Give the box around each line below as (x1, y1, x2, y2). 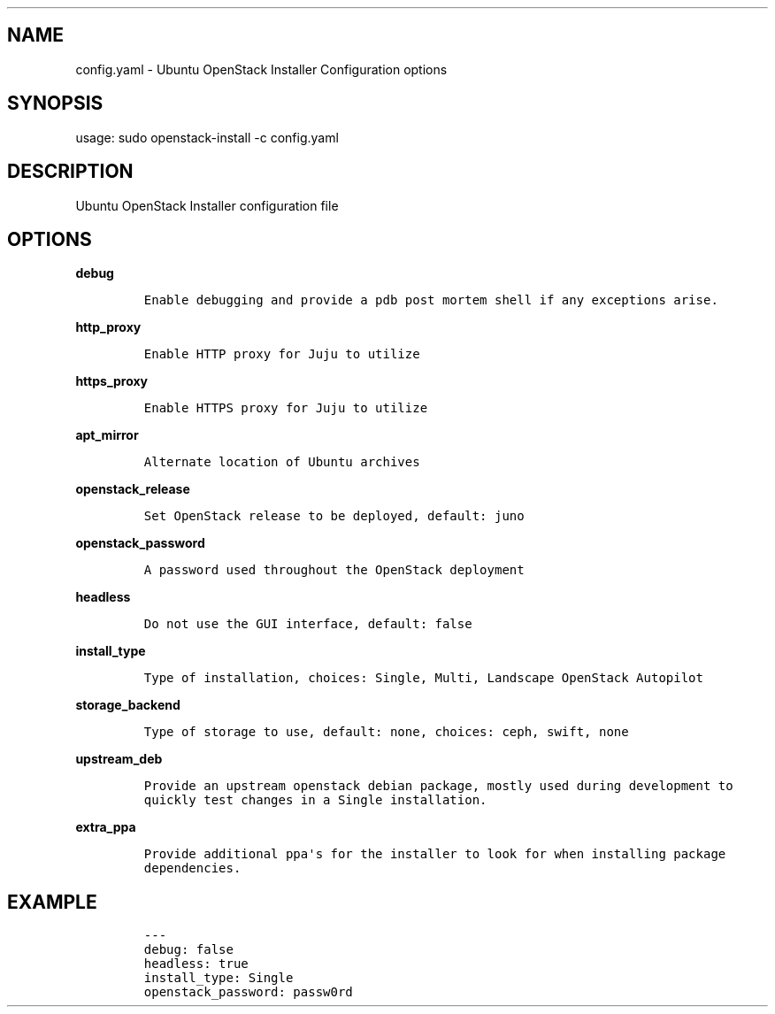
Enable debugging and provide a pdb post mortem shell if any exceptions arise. (143, 293, 718, 308)
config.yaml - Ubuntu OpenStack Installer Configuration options (75, 61, 448, 77)
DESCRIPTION (7, 160, 134, 183)
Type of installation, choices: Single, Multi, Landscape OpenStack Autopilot (143, 671, 703, 686)
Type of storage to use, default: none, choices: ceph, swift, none (143, 725, 629, 740)
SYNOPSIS (7, 92, 104, 115)
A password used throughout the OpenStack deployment (143, 563, 525, 578)
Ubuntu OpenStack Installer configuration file (75, 197, 339, 213)
